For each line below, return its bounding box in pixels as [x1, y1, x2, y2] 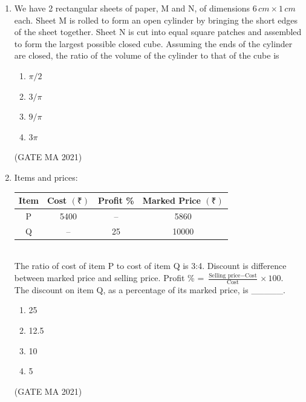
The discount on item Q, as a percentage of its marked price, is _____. [14, 283, 285, 296]
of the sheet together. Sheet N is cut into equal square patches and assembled [14, 25, 302, 38]
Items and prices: [14, 170, 78, 183]
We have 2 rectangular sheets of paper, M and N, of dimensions [14, 2, 250, 14]
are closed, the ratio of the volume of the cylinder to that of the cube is [14, 49, 279, 62]
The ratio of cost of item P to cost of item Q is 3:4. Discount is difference [14, 259, 287, 272]
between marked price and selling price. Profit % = [14, 271, 204, 284]
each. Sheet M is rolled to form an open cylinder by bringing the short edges [14, 13, 298, 26]
